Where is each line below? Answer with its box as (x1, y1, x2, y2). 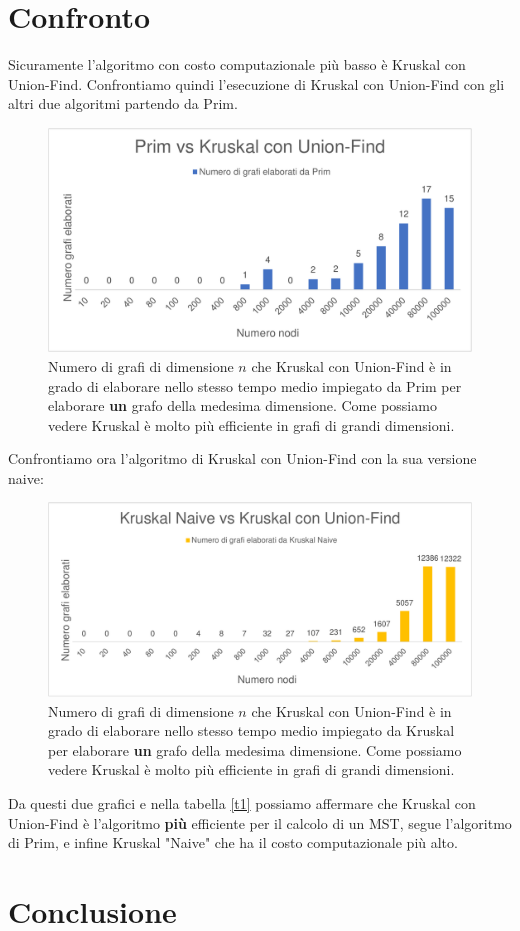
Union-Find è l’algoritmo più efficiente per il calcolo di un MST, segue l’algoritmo (8, 812, 512, 833)
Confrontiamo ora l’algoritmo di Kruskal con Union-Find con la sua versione (8, 448, 477, 469)
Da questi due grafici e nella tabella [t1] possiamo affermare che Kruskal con (8, 793, 476, 814)
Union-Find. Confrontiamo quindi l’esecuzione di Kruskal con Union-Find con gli (8, 73, 505, 94)
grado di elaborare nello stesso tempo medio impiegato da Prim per (48, 375, 462, 396)
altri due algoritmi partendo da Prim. (8, 93, 238, 114)
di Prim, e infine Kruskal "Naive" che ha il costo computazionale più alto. (8, 832, 458, 853)
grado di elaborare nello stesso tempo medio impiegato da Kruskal (48, 720, 455, 741)
